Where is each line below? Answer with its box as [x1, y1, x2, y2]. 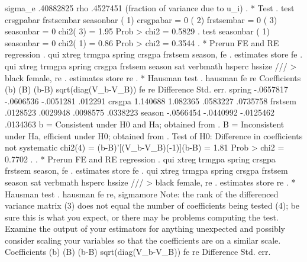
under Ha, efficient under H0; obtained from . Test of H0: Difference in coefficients [5, 129, 303, 142]
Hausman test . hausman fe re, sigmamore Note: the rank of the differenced [5, 187, 279, 200]
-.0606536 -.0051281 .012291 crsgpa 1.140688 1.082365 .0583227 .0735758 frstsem [5, 94, 296, 107]
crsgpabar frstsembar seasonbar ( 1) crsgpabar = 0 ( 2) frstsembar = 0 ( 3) [5, 13, 277, 25]
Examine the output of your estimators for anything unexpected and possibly [5, 222, 285, 235]
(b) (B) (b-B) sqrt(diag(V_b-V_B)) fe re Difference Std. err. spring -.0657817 [5, 83, 289, 95]
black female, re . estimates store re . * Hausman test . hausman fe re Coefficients [5, 71, 301, 84]
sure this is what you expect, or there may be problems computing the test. [5, 210, 279, 223]
